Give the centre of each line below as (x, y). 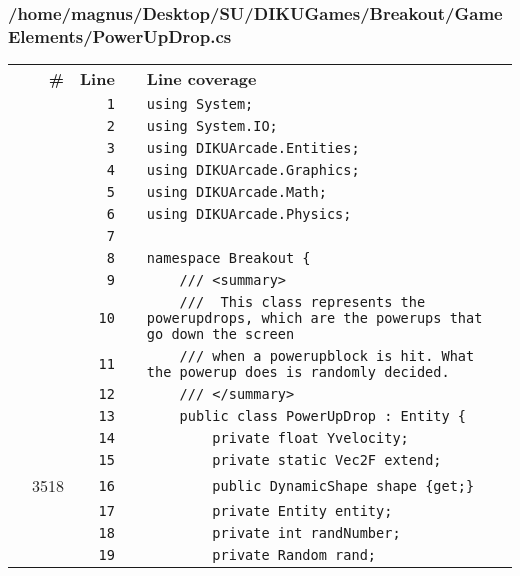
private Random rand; (294, 555)
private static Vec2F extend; (327, 460)
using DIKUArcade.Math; (236, 192)
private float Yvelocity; (310, 438)
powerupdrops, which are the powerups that (314, 318)
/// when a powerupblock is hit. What (327, 356)
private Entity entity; (302, 511)
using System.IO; (212, 126)
